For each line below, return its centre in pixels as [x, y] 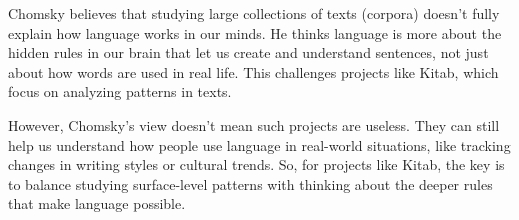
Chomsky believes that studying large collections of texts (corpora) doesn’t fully [254, 13]
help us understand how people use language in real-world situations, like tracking [259, 144]
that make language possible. [97, 203]
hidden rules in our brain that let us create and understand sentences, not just [248, 52]
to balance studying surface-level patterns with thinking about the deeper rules [250, 183]
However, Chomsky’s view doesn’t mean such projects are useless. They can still [254, 124]
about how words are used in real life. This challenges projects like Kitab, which [253, 71]
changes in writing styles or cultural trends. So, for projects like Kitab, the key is [256, 164]
